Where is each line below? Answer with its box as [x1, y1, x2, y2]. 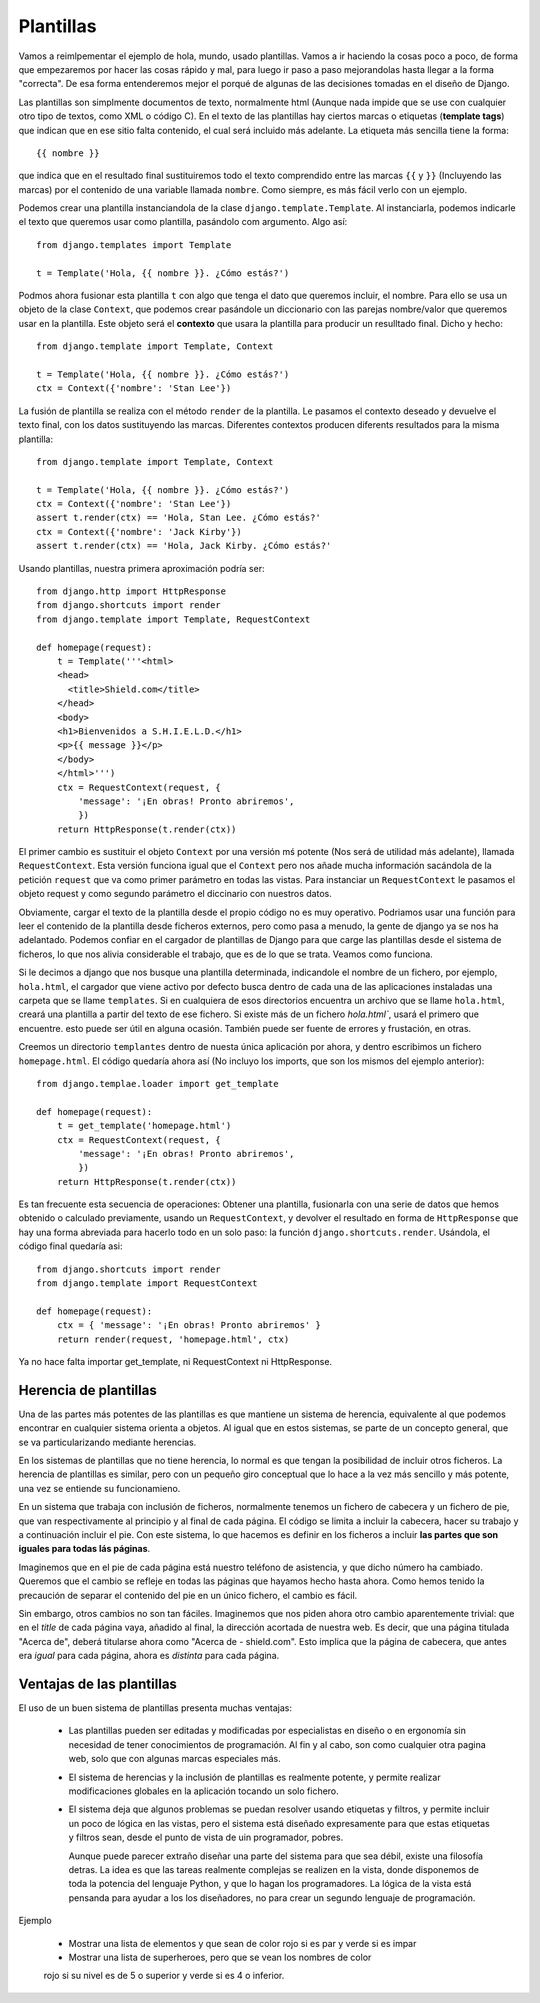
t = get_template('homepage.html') [56, 1120, 232, 1132]
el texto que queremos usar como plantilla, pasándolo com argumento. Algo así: [18, 216, 348, 228]
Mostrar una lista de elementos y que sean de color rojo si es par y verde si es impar [68, 1937, 417, 1949]
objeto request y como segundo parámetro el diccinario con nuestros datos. [18, 888, 332, 900]
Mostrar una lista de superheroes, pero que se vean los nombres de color [68, 1951, 372, 1963]
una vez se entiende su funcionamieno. [18, 1482, 181, 1494]
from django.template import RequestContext [36, 1278, 259, 1289]
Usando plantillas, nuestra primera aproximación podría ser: [18, 562, 265, 574]
